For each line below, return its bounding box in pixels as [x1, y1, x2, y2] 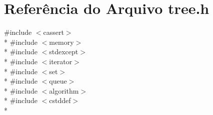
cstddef [49, 95, 71, 106]
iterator [49, 56, 72, 66]
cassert [43, 27, 64, 37]
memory [49, 36, 74, 47]
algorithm [49, 85, 79, 96]
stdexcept [49, 46, 78, 57]
